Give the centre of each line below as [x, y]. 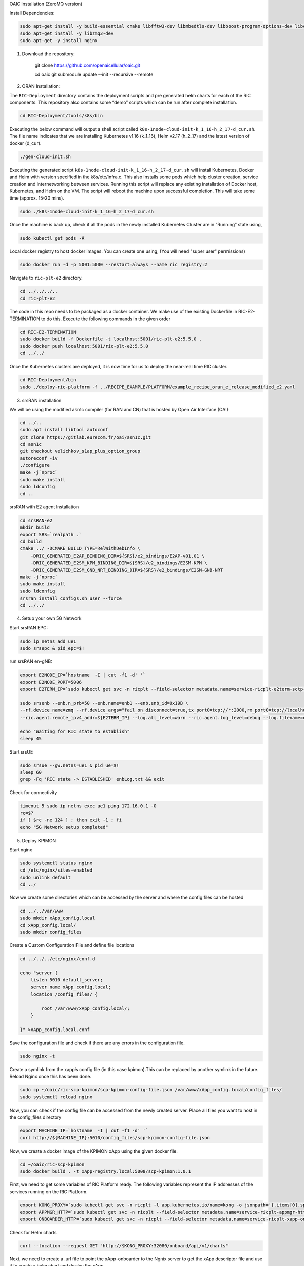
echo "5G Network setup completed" [64, 827]
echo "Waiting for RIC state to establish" [75, 731]
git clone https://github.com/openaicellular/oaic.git [87, 65]
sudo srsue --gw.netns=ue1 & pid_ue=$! [69, 765]
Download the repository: [49, 54]
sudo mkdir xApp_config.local [58, 918]
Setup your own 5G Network [52, 618]
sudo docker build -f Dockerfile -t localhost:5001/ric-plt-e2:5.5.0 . [111, 339]
